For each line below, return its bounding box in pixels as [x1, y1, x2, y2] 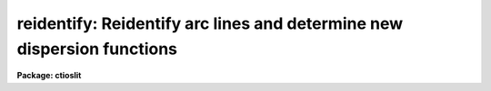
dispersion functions [16, 39, 177, 59]
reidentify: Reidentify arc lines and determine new [16, 14, 404, 33]
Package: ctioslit [16, 70, 82, 81]
